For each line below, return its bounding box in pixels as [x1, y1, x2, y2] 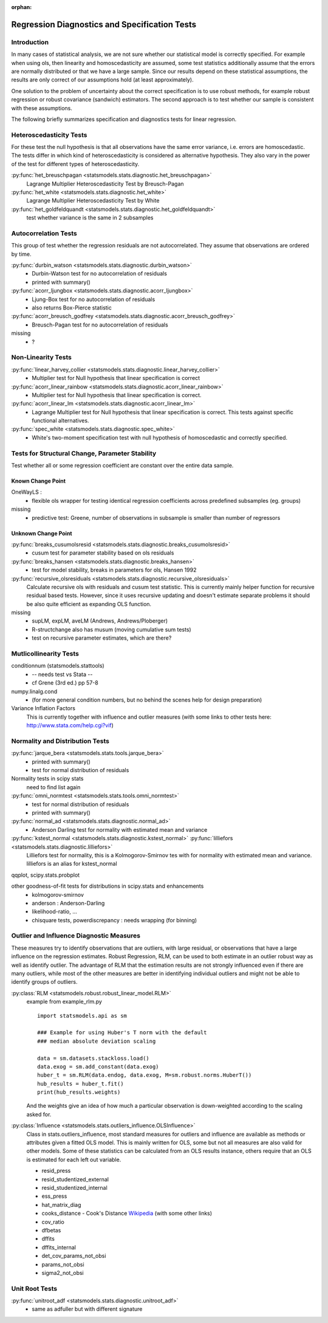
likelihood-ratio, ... [32, 908, 77, 915]
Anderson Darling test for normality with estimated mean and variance [32, 826, 208, 833]
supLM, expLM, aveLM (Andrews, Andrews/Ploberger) [32, 617, 168, 624]
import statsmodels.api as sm [37, 1012, 128, 1019]
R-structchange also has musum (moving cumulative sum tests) [32, 626, 191, 633]
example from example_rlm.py [26, 998, 103, 1006]
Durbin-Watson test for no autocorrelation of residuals [32, 270, 167, 277]
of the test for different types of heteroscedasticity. [11, 160, 140, 167]
